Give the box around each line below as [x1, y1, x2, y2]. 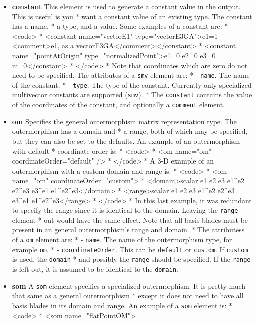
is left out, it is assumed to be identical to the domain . [12, 263, 178, 274]
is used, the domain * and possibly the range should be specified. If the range [12, 254, 251, 264]
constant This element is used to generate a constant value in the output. [12, 1, 241, 11]
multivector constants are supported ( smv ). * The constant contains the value [12, 89, 252, 100]
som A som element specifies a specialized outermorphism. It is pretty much [12, 280, 246, 291]
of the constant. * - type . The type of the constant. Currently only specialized [12, 79, 252, 90]
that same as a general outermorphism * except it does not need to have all [12, 290, 244, 301]
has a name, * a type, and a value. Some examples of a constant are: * [12, 21, 228, 31]
